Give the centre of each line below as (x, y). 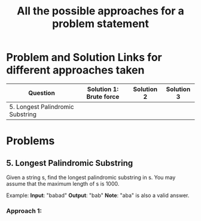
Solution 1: (103, 89)
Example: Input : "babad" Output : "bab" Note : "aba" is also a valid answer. (98, 195)
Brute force (103, 96)
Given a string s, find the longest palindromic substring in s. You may (91, 177)
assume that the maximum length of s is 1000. (63, 183)
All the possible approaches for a (100, 11)
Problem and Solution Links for (84, 57)
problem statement (100, 24)
